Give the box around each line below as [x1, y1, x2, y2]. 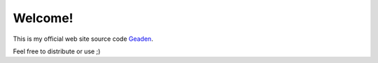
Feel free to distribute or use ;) [13, 47, 101, 55]
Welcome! [13, 10, 73, 26]
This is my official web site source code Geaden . [13, 35, 153, 43]
